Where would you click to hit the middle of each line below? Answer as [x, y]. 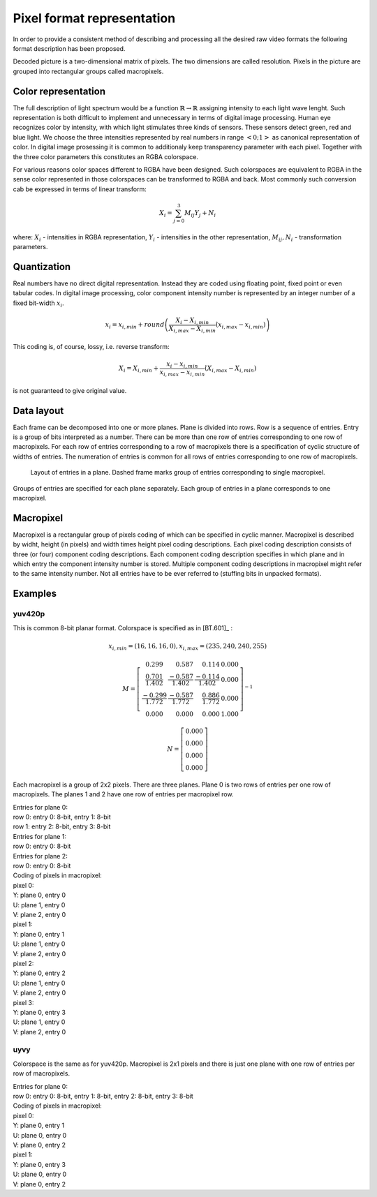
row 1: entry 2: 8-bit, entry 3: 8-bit [62, 826]
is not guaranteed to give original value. [70, 390]
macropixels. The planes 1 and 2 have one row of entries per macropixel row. [123, 794]
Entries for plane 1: [39, 836]
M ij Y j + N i [200, 214]
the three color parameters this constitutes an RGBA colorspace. [106, 156]
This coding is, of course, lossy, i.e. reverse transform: [91, 347]
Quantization [42, 266]
